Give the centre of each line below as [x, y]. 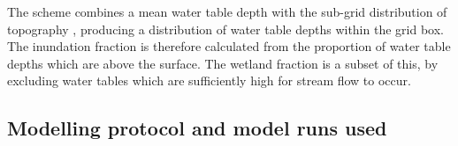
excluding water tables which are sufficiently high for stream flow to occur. [209, 80]
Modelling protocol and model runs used [197, 128]
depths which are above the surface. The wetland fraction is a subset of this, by [223, 63]
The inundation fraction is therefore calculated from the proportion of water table [229, 46]
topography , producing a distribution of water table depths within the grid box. [225, 29]
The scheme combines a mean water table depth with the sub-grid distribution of [227, 11]
